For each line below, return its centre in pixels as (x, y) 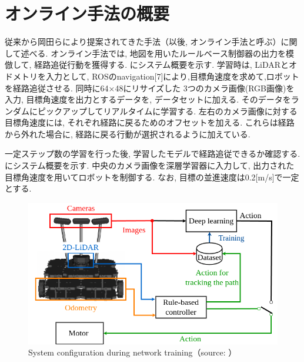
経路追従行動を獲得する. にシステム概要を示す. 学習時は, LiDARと (162, 65)
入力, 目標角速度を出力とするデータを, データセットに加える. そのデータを (148, 99)
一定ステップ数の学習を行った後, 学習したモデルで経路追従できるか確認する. (153, 154)
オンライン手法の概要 (87, 13)
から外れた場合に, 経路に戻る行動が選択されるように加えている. (128, 134)
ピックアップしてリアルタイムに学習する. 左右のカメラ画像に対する (167, 111)
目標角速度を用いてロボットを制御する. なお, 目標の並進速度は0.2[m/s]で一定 (152, 177)
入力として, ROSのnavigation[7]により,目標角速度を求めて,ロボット (172, 76)
